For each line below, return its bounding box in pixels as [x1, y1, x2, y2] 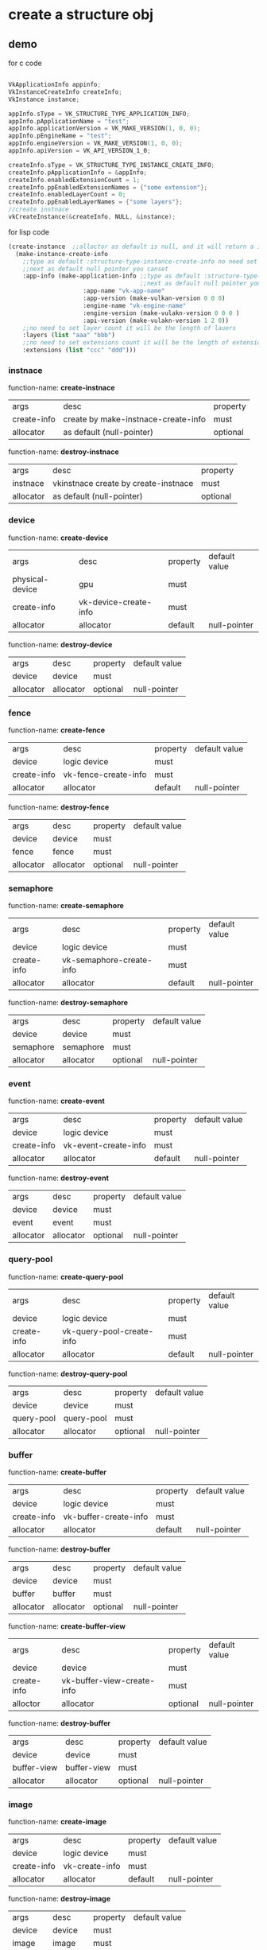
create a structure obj [8, 6, 153, 24]
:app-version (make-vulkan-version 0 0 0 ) [83, 294, 226, 302]
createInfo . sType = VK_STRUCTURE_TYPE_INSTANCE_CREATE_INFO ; [8, 161, 215, 169]
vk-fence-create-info [63, 769, 147, 780]
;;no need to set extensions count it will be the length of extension [22, 339, 265, 347]
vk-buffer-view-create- [61, 1676, 155, 1687]
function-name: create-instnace [8, 383, 115, 393]
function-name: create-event [8, 1096, 105, 1106]
